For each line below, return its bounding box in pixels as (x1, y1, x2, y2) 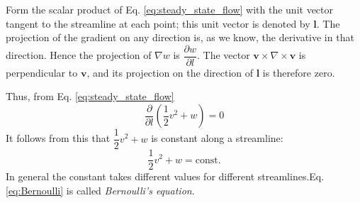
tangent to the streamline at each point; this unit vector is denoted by (6, 16, 310, 31)
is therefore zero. (262, 65, 335, 79)
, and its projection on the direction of (86, 65, 254, 79)
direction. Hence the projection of (6, 48, 152, 62)
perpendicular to (6, 65, 78, 79)
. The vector (197, 48, 250, 62)
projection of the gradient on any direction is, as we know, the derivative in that (6, 30, 354, 45)
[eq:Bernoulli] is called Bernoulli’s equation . (6, 182, 195, 197)
